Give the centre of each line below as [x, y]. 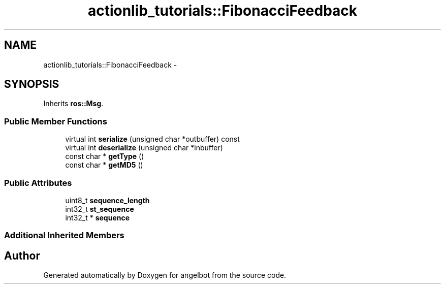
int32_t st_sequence [100, 209]
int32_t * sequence [98, 217]
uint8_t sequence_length [107, 200]
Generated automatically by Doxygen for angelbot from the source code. [165, 275]
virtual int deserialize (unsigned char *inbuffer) [144, 148]
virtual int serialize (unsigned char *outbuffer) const [152, 139]
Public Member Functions [56, 121]
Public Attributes [38, 183]
